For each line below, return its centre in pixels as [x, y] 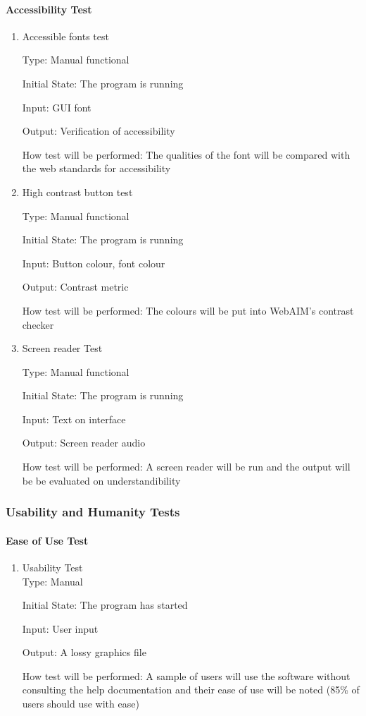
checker [38, 324]
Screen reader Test [62, 348]
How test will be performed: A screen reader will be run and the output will [186, 467]
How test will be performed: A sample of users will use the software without [186, 675]
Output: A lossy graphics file [84, 652]
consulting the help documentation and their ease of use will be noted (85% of [191, 690]
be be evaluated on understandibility [101, 480]
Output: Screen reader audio [84, 443]
